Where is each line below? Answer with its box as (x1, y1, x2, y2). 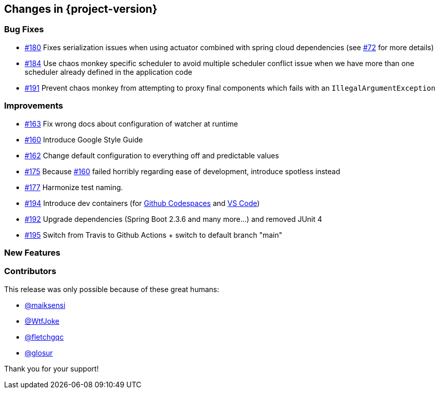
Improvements (4, 100, 63, 111)
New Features (4, 247, 61, 258)
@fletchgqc (25, 332, 64, 341)
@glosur (25, 348, 53, 357)
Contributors (4, 266, 56, 277)
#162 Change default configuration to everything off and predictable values (25, 151, 279, 160)
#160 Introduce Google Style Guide (25, 135, 143, 144)
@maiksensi (25, 300, 66, 309)
